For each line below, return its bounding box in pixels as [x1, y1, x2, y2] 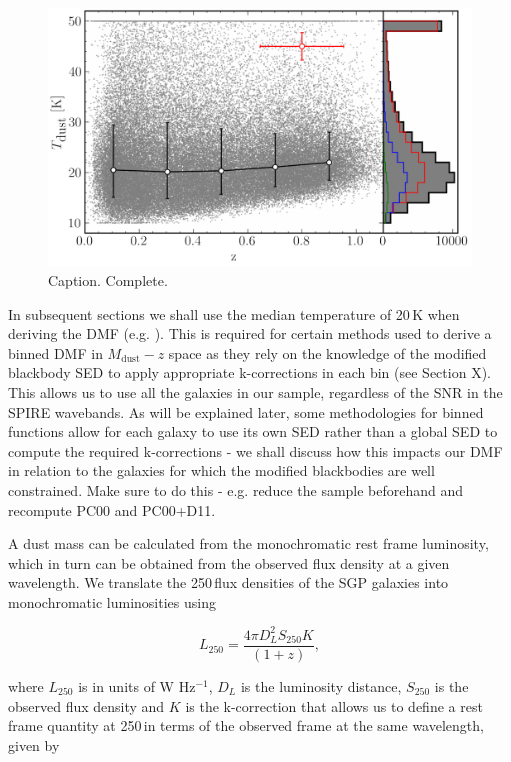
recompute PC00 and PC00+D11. [8, 499, 216, 520]
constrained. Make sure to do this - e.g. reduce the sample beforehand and [8, 479, 464, 500]
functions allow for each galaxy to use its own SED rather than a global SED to [8, 421, 498, 442]
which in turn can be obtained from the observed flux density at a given [8, 552, 450, 573]
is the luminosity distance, [240, 676, 402, 697]
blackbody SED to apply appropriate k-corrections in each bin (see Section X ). [8, 362, 491, 383]
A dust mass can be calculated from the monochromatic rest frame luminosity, [8, 533, 489, 554]
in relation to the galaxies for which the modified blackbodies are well [8, 460, 435, 481]
